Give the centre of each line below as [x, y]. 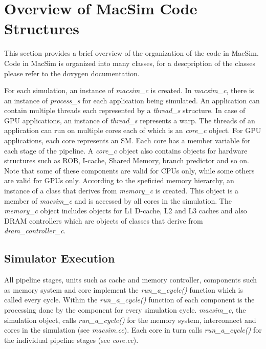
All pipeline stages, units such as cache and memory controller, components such [131, 280]
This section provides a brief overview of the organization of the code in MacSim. [131, 53]
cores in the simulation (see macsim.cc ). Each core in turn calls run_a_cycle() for [133, 330]
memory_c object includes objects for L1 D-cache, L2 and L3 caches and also [126, 211]
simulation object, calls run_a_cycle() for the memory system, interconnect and [130, 320]
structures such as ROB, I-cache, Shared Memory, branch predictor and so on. [127, 160]
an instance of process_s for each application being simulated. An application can [132, 100]
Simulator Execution [60, 258]
